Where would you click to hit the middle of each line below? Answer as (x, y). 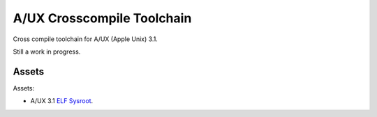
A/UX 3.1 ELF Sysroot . (62, 101)
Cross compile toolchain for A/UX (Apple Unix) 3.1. (86, 39)
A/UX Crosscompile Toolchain (102, 18)
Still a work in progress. (47, 52)
